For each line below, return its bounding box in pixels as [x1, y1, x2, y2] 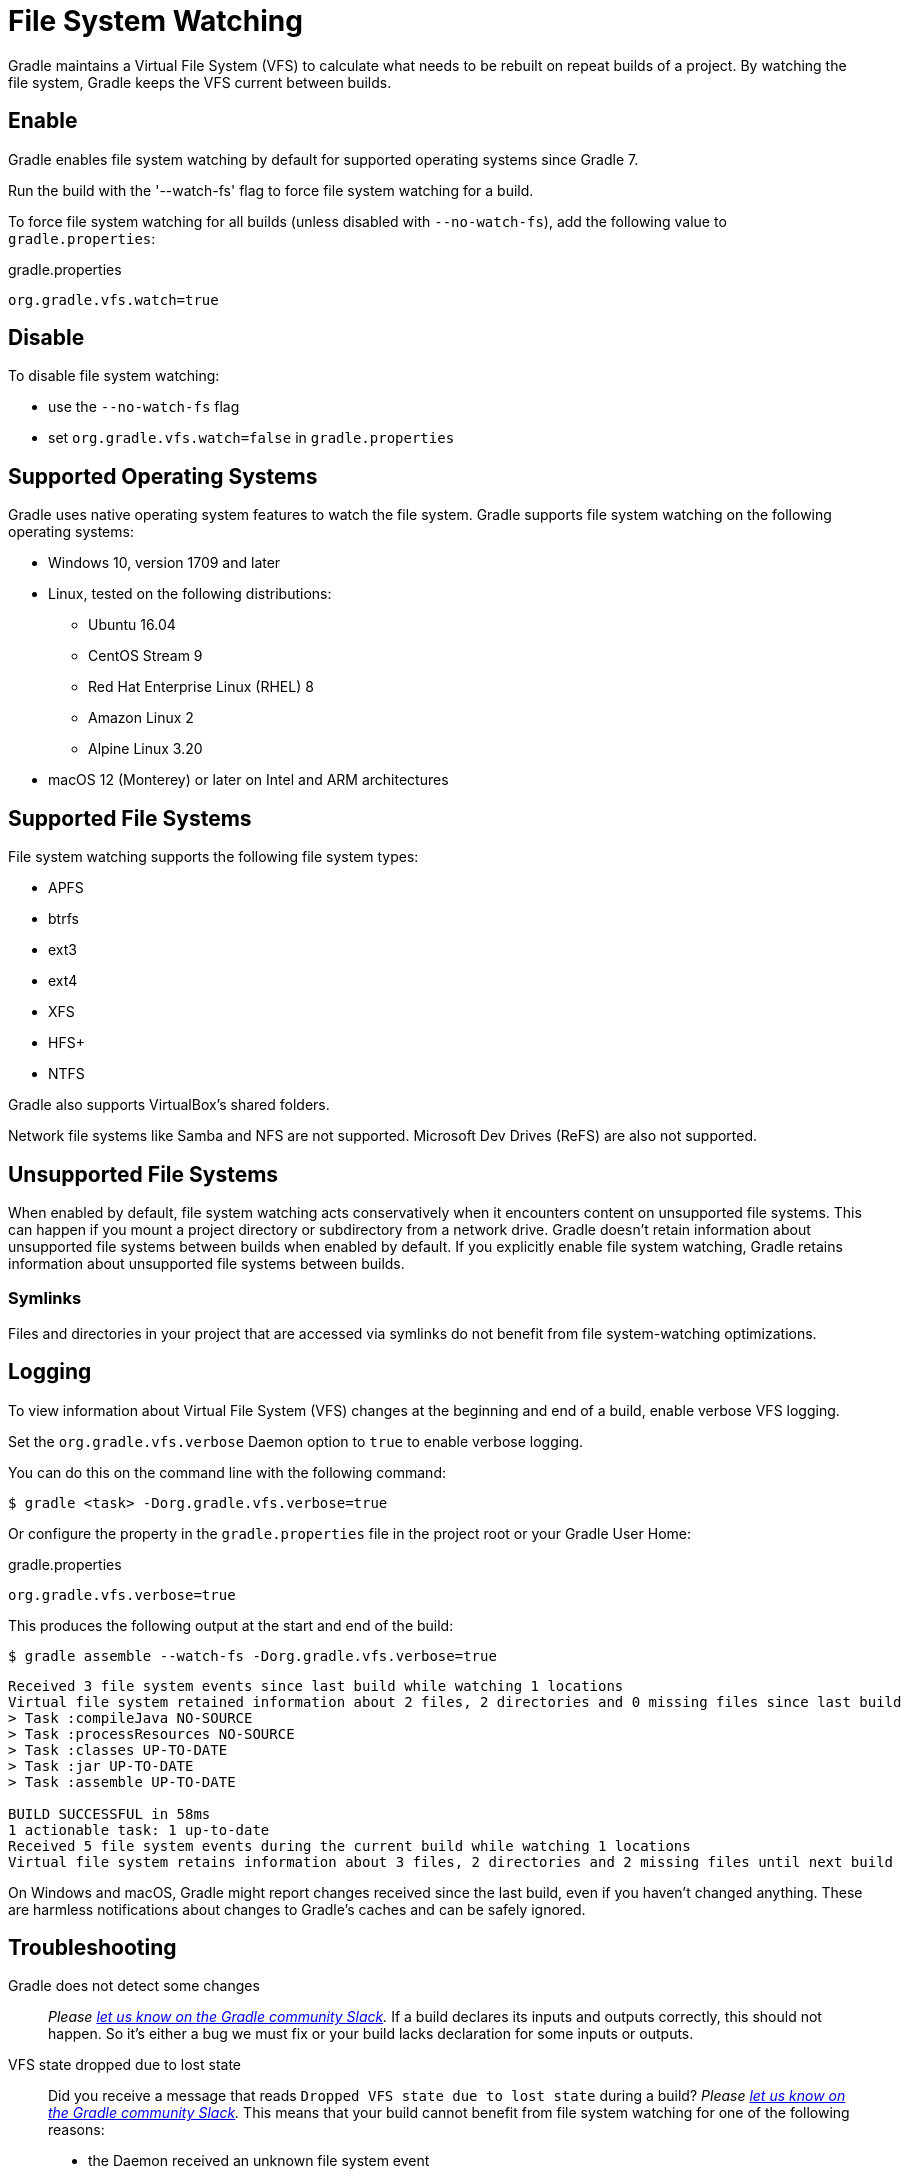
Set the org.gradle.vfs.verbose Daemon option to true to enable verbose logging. [8, 1432, 584, 1450]
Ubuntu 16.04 [88, 616, 176, 634]
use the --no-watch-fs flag [48, 398, 240, 416]
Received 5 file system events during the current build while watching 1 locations [8, 1837, 691, 1854]
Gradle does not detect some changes [8, 1977, 260, 1995]
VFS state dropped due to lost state [8, 2056, 242, 2074]
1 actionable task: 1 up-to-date [8, 1821, 270, 1838]
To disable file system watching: [8, 367, 220, 385]
